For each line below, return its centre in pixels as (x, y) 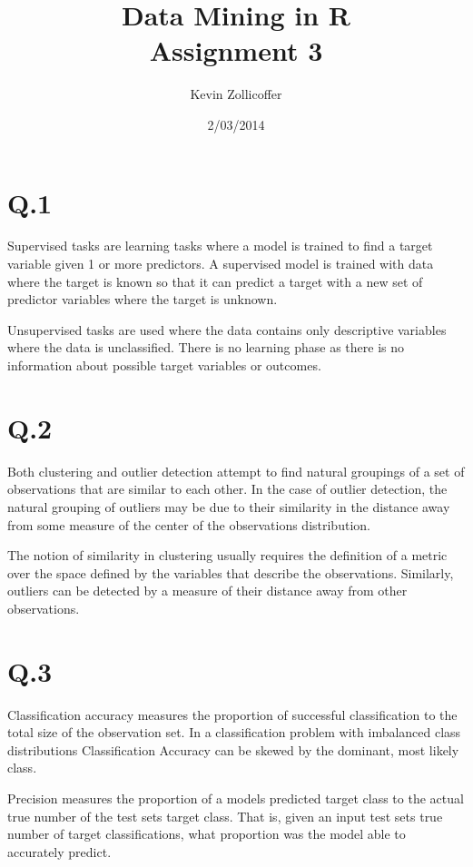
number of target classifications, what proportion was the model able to (207, 834)
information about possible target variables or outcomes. (164, 365)
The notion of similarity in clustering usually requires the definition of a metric (227, 555)
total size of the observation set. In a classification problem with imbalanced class (234, 732)
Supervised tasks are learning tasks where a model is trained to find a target (220, 246)
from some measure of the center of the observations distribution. (189, 524)
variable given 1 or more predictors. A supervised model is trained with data (221, 264)
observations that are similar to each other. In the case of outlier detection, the (227, 489)
